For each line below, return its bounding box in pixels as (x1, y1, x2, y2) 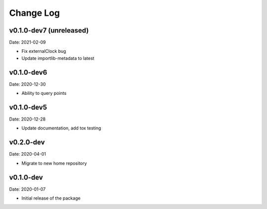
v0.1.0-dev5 (9, 103, 47, 111)
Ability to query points (21, 90, 67, 96)
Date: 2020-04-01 (9, 151, 46, 157)
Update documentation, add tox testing (21, 125, 101, 131)
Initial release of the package (21, 195, 81, 201)
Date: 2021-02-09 (9, 40, 46, 45)
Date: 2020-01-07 (9, 186, 46, 192)
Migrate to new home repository (21, 160, 87, 166)
